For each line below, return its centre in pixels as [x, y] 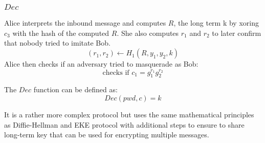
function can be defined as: [75, 89]
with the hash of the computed [61, 33]
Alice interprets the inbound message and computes [85, 23]
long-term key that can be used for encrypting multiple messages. [107, 135]
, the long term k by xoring [216, 23]
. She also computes [148, 33]
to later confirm [237, 33]
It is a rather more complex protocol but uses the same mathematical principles [129, 114]
